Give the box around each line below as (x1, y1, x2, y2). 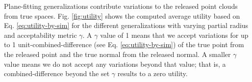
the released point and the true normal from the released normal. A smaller (4, 49, 231, 59)
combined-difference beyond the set (4, 68, 110, 79)
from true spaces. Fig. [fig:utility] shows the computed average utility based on (4, 10, 240, 21)
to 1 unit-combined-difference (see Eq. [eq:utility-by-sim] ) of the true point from (4, 39, 244, 50)
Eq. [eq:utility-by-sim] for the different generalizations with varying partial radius (4, 20, 249, 30)
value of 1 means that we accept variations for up (100, 29, 249, 40)
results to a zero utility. (117, 68, 188, 79)
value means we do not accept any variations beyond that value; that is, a (4, 58, 226, 69)
